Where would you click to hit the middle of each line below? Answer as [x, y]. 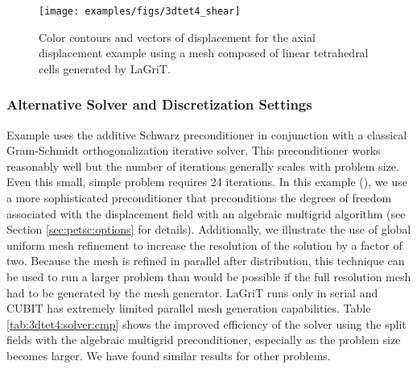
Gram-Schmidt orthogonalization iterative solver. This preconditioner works [194, 150]
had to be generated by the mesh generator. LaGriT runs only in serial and [192, 292]
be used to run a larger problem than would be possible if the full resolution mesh [209, 276]
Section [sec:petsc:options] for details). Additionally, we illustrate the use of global [209, 229]
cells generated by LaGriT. [105, 68]
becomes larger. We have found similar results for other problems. [169, 355]
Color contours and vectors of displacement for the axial [177, 37]
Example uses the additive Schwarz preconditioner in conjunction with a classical [207, 134]
